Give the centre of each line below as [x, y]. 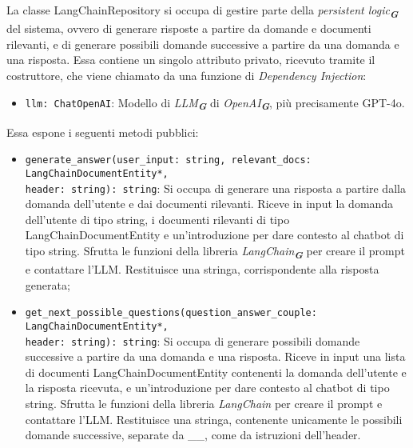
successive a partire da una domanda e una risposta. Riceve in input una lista [215, 356]
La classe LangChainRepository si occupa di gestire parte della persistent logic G [203, 11]
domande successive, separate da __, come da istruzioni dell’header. [193, 435]
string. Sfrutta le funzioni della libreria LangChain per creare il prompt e [204, 404]
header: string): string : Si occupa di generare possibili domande [193, 340]
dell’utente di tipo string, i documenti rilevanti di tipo [157, 219]
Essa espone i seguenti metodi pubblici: [103, 132]
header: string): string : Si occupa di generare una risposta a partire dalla [215, 188]
